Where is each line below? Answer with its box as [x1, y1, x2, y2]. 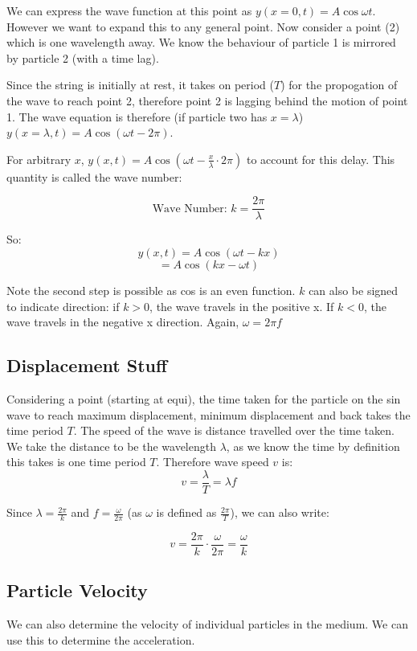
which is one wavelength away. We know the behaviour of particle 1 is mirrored [6, 34, 396, 51]
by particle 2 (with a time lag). [6, 49, 159, 66]
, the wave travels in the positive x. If [149, 297, 334, 314]
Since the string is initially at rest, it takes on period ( [6, 76, 274, 93]
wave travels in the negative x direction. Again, [6, 313, 239, 330]
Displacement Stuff [6, 353, 168, 378]
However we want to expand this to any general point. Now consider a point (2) [6, 18, 400, 35]
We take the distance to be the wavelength [6, 437, 216, 454]
